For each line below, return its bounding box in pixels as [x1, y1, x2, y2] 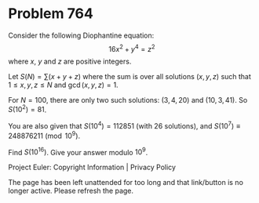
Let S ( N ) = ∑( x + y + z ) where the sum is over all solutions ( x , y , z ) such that [8, 71, 251, 81]
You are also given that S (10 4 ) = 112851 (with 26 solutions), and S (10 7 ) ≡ [8, 120, 241, 130]
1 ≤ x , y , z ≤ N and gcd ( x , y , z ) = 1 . [8, 80, 119, 89]
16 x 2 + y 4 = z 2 [108, 42, 155, 53]
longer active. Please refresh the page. [8, 186, 134, 196]
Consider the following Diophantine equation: [8, 31, 155, 40]
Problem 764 [8, 5, 94, 23]
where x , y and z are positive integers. [8, 56, 132, 66]
